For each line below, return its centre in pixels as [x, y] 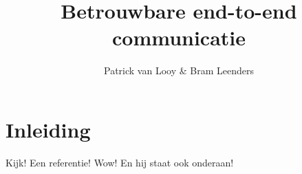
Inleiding [48, 129]
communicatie [179, 37]
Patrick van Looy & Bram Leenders [179, 70]
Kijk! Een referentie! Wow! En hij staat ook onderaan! [120, 162]
